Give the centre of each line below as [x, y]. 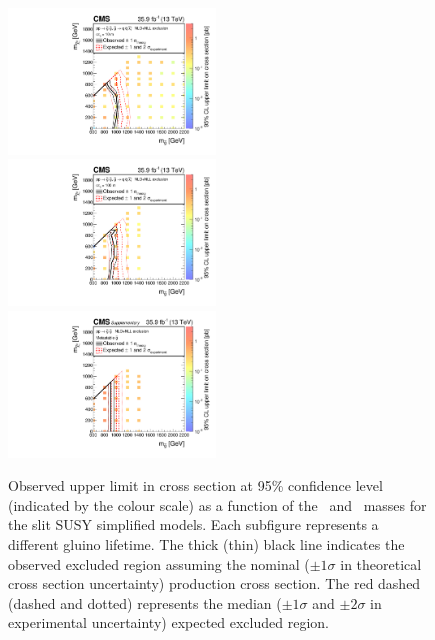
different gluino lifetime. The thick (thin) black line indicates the [206, 544]
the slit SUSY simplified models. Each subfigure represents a [193, 524]
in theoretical [381, 563]
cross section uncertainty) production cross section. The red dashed [214, 583]
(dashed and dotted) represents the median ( [145, 602]
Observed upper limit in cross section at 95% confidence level [195, 485]
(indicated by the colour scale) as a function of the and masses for [217, 504]
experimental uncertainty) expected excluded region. [168, 622]
